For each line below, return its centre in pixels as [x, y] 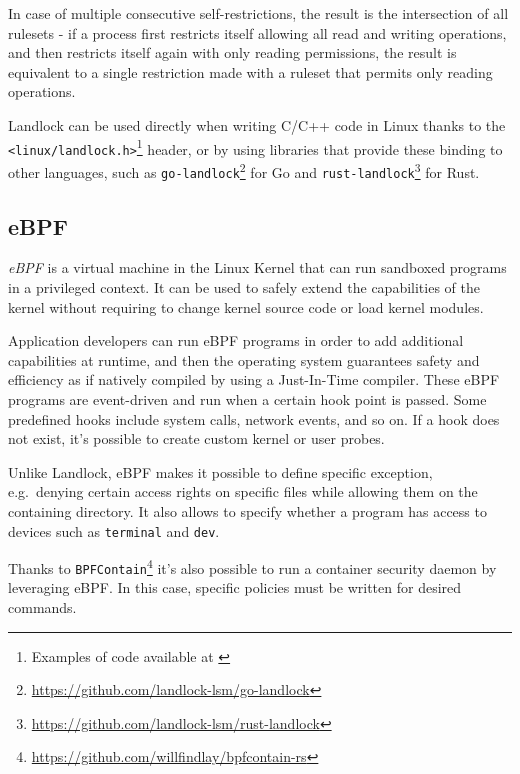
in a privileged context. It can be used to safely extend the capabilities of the [244, 286]
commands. [42, 607]
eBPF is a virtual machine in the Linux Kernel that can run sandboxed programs [257, 267]
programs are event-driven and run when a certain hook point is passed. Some [247, 398]
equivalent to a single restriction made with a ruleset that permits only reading [250, 71]
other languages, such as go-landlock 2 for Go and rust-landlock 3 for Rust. [244, 170]
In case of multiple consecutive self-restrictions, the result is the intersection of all [258, 13]
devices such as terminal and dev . [114, 530]
